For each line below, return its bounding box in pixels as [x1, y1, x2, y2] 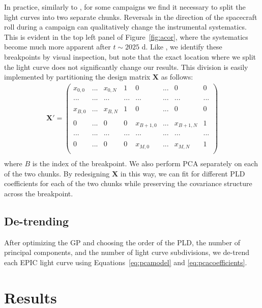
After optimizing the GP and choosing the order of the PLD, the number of [4, 237, 240, 247]
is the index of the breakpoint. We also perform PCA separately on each [32, 158, 258, 169]
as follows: [161, 71, 193, 82]
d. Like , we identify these [141, 41, 222, 52]
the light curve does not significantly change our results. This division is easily [4, 61, 248, 72]
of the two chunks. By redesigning [4, 168, 110, 178]
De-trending [4, 213, 69, 228]
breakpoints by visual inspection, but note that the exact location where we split [4, 51, 256, 62]
